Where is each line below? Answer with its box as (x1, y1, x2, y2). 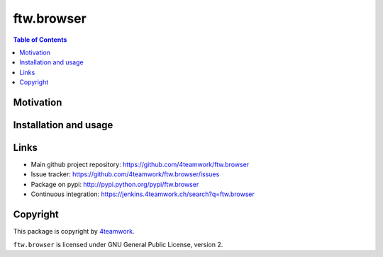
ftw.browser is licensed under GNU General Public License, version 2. (13, 240, 223, 249)
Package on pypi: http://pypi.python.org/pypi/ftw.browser (30, 180, 199, 188)
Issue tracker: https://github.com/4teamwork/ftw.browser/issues (30, 170, 220, 178)
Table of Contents (13, 35, 67, 44)
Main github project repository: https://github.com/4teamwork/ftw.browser (30, 160, 250, 169)
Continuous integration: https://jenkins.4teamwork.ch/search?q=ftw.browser (30, 190, 255, 198)
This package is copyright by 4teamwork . (13, 227, 135, 236)
